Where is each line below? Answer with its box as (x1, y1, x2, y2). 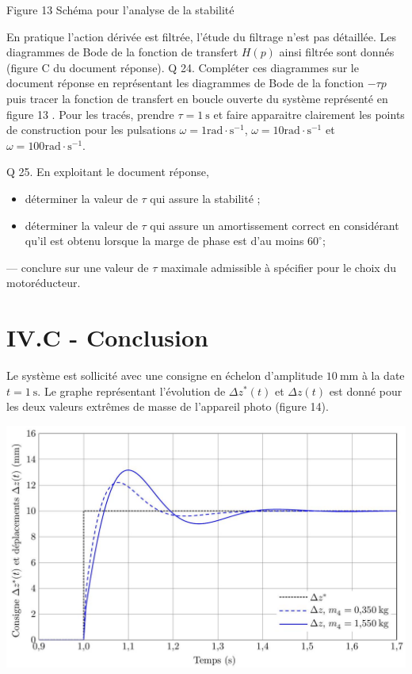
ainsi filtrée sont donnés (279, 44, 395, 60)
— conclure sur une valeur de (6, 258, 149, 275)
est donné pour (329, 382, 402, 399)
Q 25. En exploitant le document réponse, (6, 163, 209, 180)
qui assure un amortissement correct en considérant (150, 216, 399, 233)
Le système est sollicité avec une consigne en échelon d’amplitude (6, 367, 323, 384)
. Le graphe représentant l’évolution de (37, 382, 226, 399)
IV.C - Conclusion (6, 321, 208, 354)
